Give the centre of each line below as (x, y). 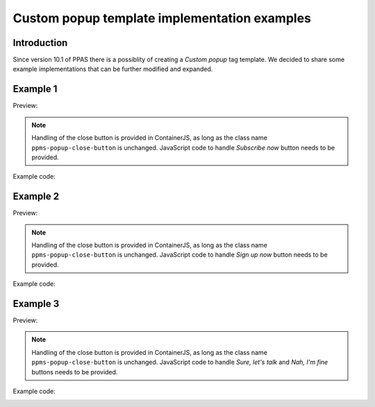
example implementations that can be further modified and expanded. (113, 69)
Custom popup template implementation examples (162, 18)
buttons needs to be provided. (75, 372)
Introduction (40, 43)
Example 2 (36, 197)
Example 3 (36, 304)
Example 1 (35, 89)
